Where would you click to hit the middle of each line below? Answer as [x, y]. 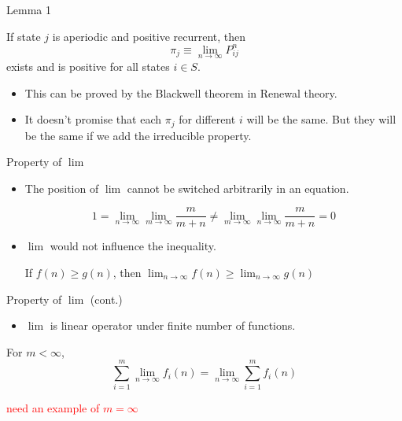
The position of [62, 188]
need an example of [53, 408]
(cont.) [106, 299]
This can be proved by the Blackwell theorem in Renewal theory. [181, 92]
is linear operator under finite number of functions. [173, 325]
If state [24, 36]
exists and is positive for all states [88, 66]
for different [207, 119]
